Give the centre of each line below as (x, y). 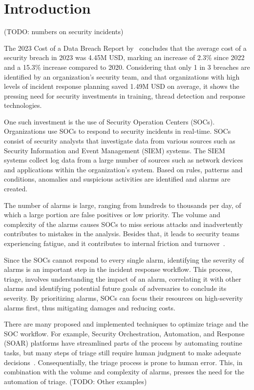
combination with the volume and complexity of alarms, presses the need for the (124, 372)
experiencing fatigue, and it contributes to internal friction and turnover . (115, 243)
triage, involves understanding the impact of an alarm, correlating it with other (123, 278)
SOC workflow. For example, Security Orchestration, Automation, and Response (124, 333)
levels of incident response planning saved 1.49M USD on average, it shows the (122, 86)
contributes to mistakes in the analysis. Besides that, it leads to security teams (122, 234)
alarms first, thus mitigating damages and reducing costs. (90, 307)
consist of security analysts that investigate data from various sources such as (120, 141)
